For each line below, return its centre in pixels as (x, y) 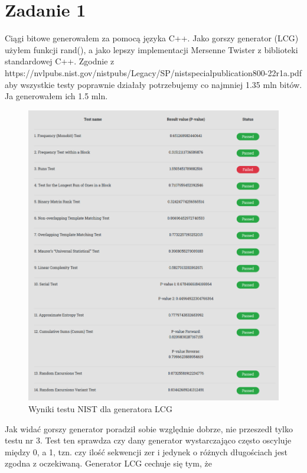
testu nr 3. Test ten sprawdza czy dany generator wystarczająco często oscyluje (148, 440)
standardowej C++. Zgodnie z (60, 61)
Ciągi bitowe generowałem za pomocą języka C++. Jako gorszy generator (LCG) (152, 38)
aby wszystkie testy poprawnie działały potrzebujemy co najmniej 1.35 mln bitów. (153, 84)
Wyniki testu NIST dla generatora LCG (100, 408)
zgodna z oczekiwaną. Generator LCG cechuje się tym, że (108, 463)
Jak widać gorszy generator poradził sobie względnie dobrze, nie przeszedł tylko (149, 428)
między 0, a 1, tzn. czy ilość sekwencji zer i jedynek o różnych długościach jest (146, 451)
